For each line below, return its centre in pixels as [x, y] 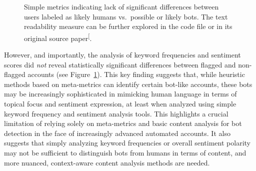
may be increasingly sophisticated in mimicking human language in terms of [120, 94]
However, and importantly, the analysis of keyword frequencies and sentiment [122, 55]
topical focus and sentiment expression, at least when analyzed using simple [120, 103]
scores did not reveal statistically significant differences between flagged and [120, 64]
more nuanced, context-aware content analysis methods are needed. [107, 162]
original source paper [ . [58, 37]
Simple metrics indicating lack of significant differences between [121, 6]
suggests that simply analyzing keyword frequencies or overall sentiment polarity [127, 143]
